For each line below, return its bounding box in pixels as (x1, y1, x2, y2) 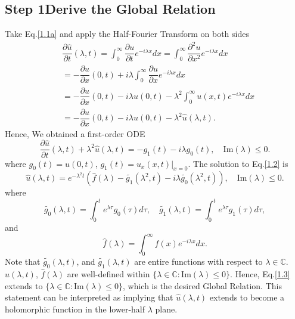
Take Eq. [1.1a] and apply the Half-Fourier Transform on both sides (5, 27, 249, 40)
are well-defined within (67, 267, 150, 280)
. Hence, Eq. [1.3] (230, 267, 290, 280)
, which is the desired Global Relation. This (122, 279, 282, 292)
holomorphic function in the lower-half (5, 302, 145, 315)
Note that (5, 255, 41, 268)
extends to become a (209, 291, 285, 303)
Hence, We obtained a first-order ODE (5, 127, 145, 140)
